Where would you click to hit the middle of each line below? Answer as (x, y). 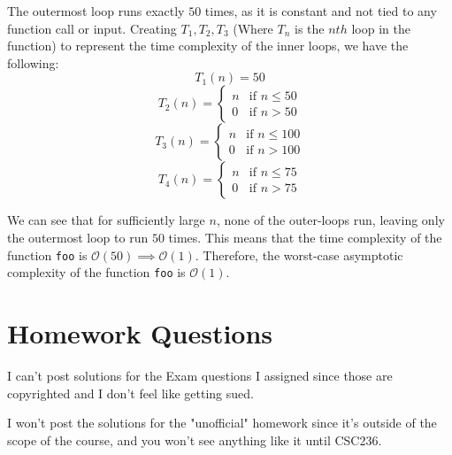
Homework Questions (140, 333)
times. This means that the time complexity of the (305, 237)
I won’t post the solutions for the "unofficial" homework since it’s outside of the (222, 423)
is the (310, 28)
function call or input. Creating (92, 28)
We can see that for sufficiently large (106, 220)
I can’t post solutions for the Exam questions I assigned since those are (200, 375)
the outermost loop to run (78, 237)
